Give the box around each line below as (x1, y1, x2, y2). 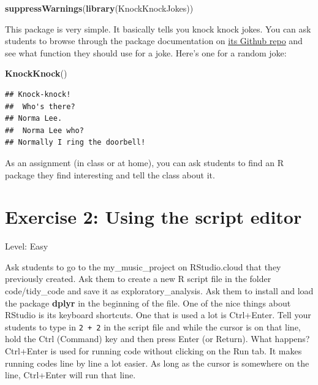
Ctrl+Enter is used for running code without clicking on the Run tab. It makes (5, 345, 302, 357)
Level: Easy (5, 240, 48, 253)
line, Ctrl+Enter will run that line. (5, 368, 136, 381)
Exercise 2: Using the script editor (5, 204, 302, 229)
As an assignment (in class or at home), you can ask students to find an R (5, 156, 284, 169)
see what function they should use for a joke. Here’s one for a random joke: (5, 46, 287, 59)
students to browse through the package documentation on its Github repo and (5, 34, 303, 47)
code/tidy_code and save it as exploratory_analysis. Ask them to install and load (5, 284, 314, 297)
